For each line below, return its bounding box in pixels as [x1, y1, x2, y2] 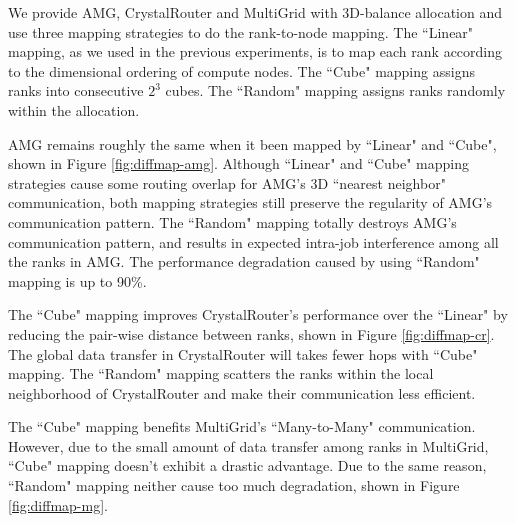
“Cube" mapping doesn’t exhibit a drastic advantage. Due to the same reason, [8, 455, 487, 476]
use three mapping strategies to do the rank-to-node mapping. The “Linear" [8, 21, 474, 42]
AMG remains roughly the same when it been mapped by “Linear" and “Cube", [8, 133, 497, 154]
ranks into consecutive [8, 80, 144, 101]
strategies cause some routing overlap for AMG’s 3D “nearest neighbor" [8, 172, 446, 193]
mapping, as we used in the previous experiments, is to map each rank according [8, 41, 503, 62]
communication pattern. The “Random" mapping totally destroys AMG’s [8, 211, 457, 232]
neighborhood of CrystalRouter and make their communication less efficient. [8, 382, 476, 403]
